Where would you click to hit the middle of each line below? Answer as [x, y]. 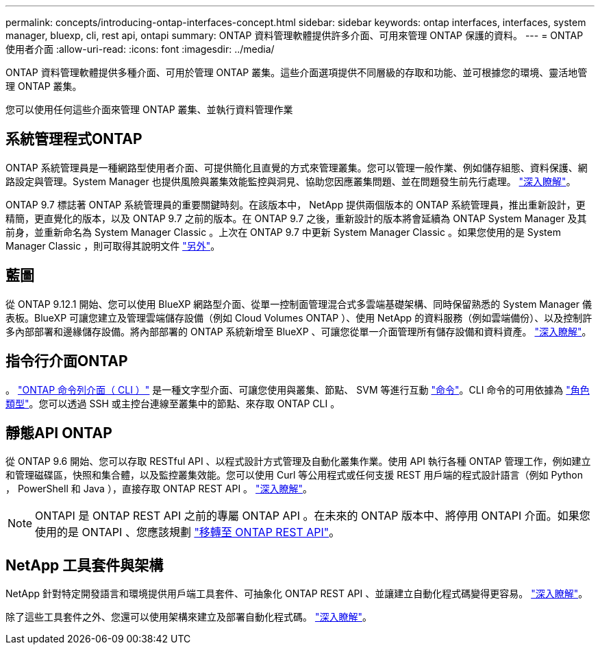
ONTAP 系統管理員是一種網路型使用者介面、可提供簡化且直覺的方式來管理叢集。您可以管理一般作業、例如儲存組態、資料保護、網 [297, 167]
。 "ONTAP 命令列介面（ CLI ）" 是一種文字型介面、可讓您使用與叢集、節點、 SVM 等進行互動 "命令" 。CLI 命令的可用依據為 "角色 [298, 389]
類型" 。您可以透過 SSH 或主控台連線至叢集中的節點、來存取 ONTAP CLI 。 [173, 403]
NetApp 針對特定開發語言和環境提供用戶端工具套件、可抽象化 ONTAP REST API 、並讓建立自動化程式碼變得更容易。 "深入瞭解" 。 [297, 594]
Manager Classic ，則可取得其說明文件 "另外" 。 [113, 245]
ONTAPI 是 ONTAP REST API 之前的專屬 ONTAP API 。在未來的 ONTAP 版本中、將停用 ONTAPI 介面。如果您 [313, 516]
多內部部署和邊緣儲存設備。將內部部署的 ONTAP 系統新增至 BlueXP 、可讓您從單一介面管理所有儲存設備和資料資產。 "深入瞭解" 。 [299, 331]
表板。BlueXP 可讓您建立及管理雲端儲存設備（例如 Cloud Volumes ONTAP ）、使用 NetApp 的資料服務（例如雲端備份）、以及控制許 [299, 317]
